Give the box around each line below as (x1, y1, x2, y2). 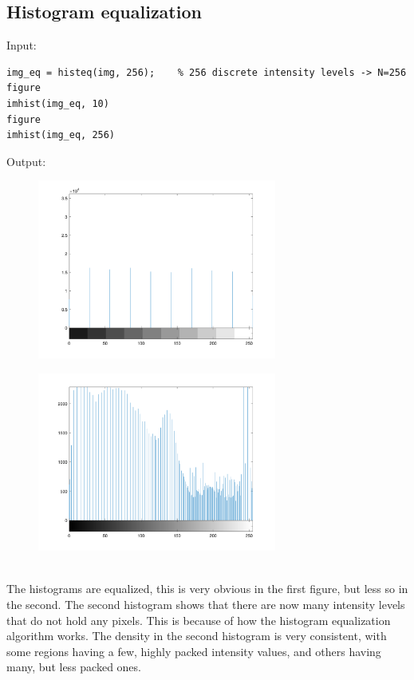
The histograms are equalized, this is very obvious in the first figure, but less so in (6, 580, 408, 597)
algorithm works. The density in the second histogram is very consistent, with (6, 627, 387, 644)
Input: (6, 37, 37, 53)
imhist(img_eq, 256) (6, 129, 116, 141)
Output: (6, 152, 46, 169)
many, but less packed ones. (6, 658, 141, 675)
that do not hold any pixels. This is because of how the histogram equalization (6, 611, 391, 628)
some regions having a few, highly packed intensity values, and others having (6, 642, 381, 659)
